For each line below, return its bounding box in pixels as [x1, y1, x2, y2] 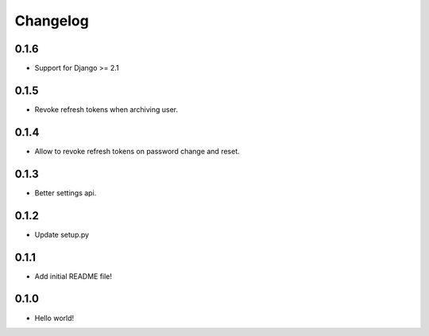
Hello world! [34, 313, 75, 322]
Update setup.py [34, 230, 90, 239]
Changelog [14, 12, 89, 29]
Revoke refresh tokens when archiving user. [34, 104, 179, 114]
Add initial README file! [34, 271, 113, 281]
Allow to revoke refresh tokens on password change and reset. [34, 146, 240, 156]
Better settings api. [34, 187, 97, 198]
